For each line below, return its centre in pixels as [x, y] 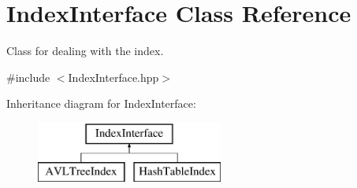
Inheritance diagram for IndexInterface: [101, 103]
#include [28, 77]
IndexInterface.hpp [113, 77]
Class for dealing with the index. [85, 51]
